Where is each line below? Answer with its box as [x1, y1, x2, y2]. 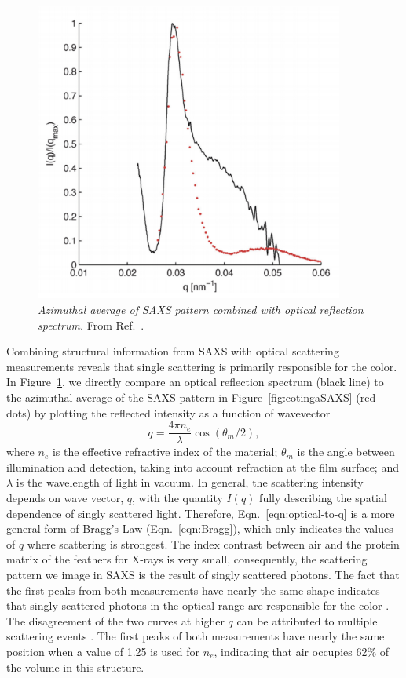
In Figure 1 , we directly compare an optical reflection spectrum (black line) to [6, 374, 384, 390]
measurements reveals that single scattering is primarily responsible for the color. [6, 358, 397, 374]
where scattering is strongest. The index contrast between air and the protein [27, 535, 400, 552]
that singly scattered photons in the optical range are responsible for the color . [6, 597, 390, 614]
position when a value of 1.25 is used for [6, 643, 200, 659]
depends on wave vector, [6, 489, 124, 505]
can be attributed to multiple [236, 612, 378, 629]
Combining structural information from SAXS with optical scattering [6, 343, 339, 359]
